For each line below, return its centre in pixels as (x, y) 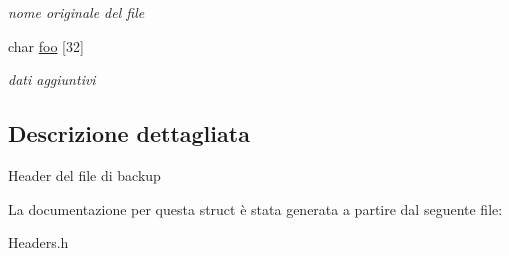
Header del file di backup (84, 174)
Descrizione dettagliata (129, 133)
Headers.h (38, 242)
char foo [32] (46, 45)
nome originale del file (76, 12)
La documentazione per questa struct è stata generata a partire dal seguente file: (255, 208)
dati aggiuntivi (52, 79)
